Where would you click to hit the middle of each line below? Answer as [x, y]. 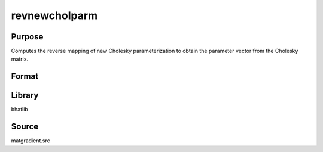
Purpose [27, 37]
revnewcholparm [54, 15]
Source [25, 127]
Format [25, 77]
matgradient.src [31, 141]
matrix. [20, 59]
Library [25, 95]
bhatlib [19, 110]
